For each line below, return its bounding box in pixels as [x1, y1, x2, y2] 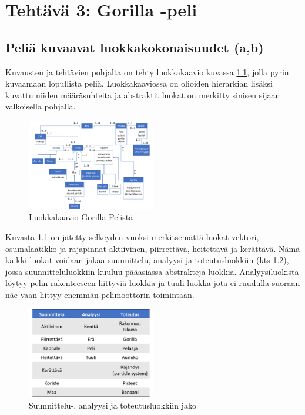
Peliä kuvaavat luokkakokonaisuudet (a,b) [5, 38, 264, 56]
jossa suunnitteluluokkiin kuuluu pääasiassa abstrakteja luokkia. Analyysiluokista [5, 265, 299, 277]
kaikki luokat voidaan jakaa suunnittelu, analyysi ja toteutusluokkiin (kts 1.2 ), [5, 254, 289, 266]
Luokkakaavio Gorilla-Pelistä [29, 211, 133, 223]
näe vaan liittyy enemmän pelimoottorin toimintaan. [5, 288, 195, 300]
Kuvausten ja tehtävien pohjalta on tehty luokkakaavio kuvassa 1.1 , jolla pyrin [5, 65, 289, 78]
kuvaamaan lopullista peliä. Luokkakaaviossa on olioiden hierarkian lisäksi [5, 77, 273, 89]
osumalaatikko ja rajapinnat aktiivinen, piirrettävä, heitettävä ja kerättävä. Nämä [5, 242, 300, 254]
